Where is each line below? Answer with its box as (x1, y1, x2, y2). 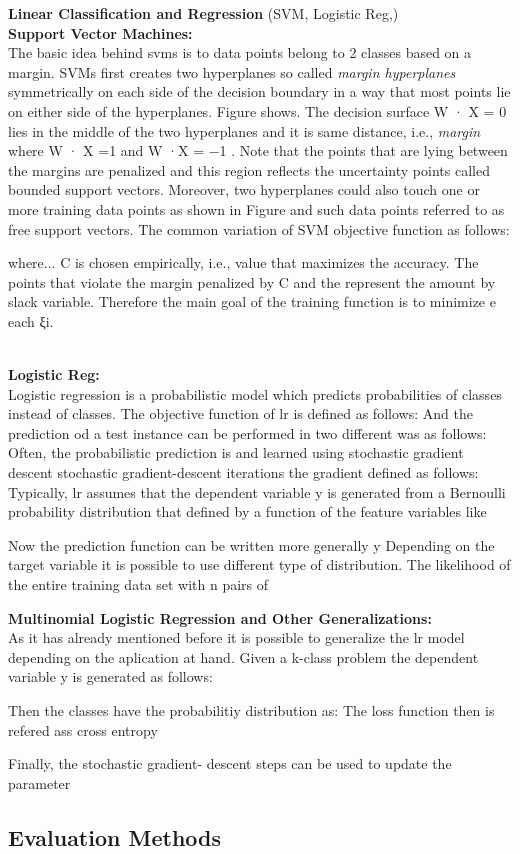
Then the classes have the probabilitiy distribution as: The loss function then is (8, 700, 495, 720)
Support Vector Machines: (8, 22, 193, 43)
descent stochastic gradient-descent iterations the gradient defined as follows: (8, 462, 479, 483)
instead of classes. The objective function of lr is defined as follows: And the (8, 403, 473, 424)
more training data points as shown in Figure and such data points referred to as (8, 198, 505, 219)
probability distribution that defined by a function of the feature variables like (8, 501, 487, 522)
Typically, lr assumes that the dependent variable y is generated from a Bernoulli (8, 481, 506, 502)
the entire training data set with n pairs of (8, 574, 269, 595)
